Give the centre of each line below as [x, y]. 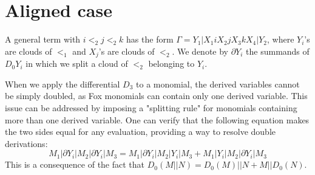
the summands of [278, 51]
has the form [150, 39]
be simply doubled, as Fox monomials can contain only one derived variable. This [156, 96]
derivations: [26, 143]
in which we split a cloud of [77, 63]
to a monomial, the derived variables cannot [218, 84]
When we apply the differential [63, 84]
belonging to [171, 63]
